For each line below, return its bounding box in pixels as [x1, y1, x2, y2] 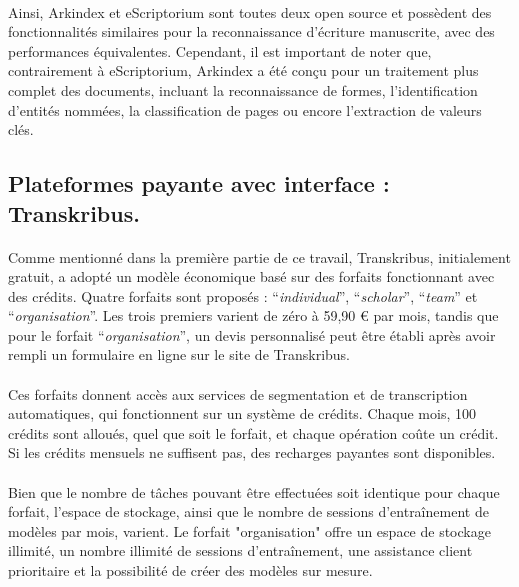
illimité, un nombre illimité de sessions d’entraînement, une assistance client [8, 540, 473, 561]
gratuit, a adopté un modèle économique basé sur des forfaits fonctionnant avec [8, 266, 495, 287]
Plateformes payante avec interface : [8, 168, 390, 199]
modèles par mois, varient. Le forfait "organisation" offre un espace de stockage [8, 520, 491, 541]
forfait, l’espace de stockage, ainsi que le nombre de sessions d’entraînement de [8, 501, 489, 522]
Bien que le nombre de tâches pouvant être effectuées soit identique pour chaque [8, 481, 500, 502]
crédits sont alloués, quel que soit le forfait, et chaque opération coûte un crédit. [8, 422, 499, 443]
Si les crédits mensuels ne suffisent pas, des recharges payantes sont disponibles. [8, 442, 496, 463]
